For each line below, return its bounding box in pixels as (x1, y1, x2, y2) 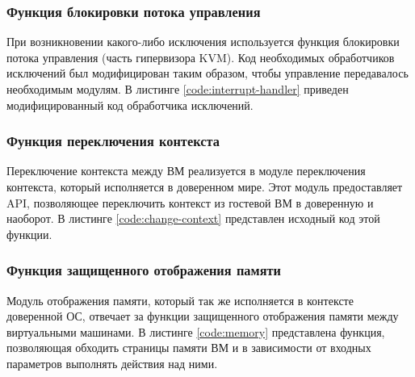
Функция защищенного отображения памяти (6, 260, 281, 280)
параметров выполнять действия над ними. (6, 354, 218, 371)
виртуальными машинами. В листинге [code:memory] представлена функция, (6, 323, 385, 340)
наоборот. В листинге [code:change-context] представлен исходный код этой (6, 210, 380, 227)
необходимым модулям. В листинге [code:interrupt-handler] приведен (6, 81, 349, 97)
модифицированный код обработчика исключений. (6, 96, 254, 113)
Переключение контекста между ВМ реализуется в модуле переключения (6, 162, 366, 179)
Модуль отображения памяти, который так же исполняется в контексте (6, 291, 354, 308)
